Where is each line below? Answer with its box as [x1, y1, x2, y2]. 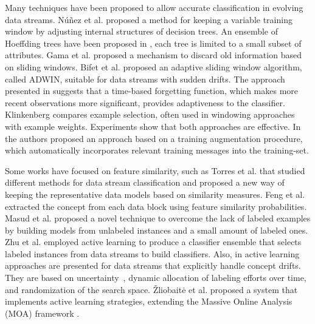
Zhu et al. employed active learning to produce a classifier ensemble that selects [5, 235, 302, 248]
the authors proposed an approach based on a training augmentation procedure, [5, 132, 303, 144]
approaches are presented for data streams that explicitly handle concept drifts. [5, 259, 301, 272]
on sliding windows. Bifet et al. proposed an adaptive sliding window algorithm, [5, 60, 302, 73]
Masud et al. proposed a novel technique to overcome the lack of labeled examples [5, 212, 311, 224]
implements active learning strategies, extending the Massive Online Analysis [5, 295, 292, 308]
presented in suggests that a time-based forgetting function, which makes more [5, 84, 298, 97]
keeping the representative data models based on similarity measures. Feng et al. [5, 187, 305, 200]
